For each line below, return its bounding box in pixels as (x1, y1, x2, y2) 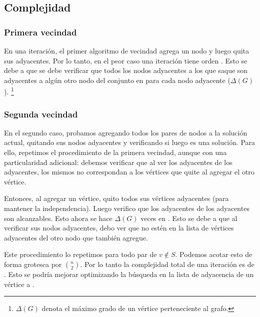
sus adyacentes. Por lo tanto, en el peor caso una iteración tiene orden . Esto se (4, 55, 247, 65)
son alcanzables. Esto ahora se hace (4, 212, 112, 223)
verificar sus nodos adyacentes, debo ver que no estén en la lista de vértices (4, 222, 234, 233)
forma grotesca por (4, 258, 62, 269)
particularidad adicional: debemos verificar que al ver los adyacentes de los (4, 156, 232, 167)
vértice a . (4, 278, 34, 289)
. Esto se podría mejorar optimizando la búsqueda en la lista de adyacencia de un (4, 268, 254, 279)
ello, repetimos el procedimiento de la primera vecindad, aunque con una (4, 147, 227, 157)
